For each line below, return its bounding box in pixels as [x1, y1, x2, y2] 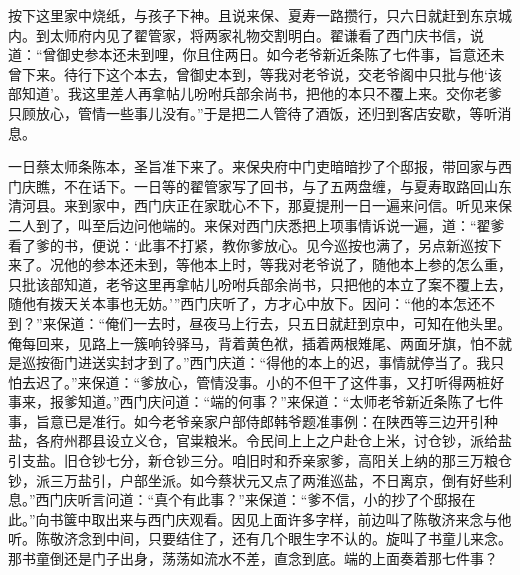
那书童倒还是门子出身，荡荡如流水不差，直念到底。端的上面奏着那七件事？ [8, 548, 498, 569]
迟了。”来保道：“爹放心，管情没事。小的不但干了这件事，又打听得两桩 [35, 371, 491, 392]
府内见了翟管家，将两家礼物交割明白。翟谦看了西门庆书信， [77, 24, 470, 45]
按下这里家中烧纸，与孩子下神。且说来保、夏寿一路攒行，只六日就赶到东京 [8, 5, 498, 25]
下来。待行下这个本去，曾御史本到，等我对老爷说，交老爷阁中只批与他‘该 [21, 63, 502, 84]
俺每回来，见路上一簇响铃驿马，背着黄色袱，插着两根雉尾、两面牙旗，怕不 [8, 332, 498, 353]
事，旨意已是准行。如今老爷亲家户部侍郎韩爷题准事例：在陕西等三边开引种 [8, 410, 498, 431]
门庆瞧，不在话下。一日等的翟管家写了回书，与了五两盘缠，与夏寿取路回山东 [8, 175, 512, 196]
